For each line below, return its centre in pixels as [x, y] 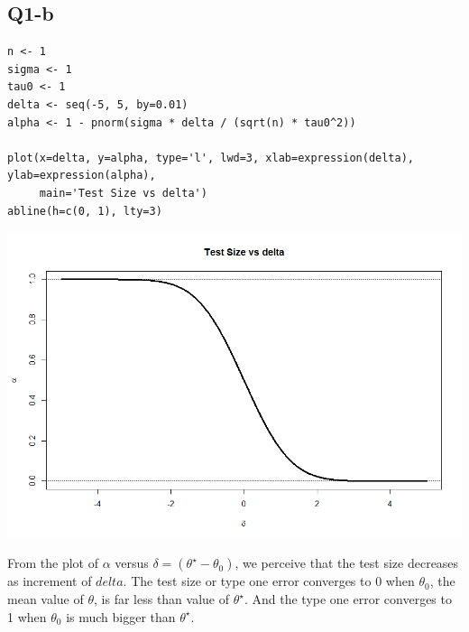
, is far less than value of [161, 599]
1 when [27, 616]
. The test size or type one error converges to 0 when [269, 581]
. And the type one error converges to [348, 599]
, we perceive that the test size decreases [347, 563]
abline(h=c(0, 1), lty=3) [85, 211]
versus [132, 563]
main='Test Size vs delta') [123, 193]
